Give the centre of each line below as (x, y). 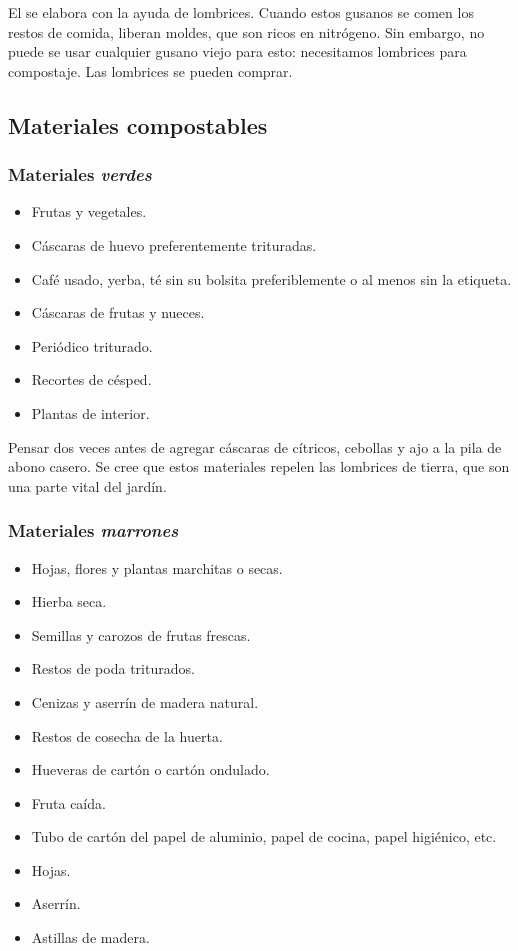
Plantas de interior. (90, 412)
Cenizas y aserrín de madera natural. (145, 701)
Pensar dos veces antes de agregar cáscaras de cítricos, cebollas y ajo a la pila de (255, 446)
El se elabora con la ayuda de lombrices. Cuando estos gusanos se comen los (241, 12)
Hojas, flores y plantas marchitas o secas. (157, 567)
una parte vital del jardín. (87, 485)
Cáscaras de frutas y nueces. (118, 312)
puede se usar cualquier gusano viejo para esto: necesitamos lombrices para (237, 51)
